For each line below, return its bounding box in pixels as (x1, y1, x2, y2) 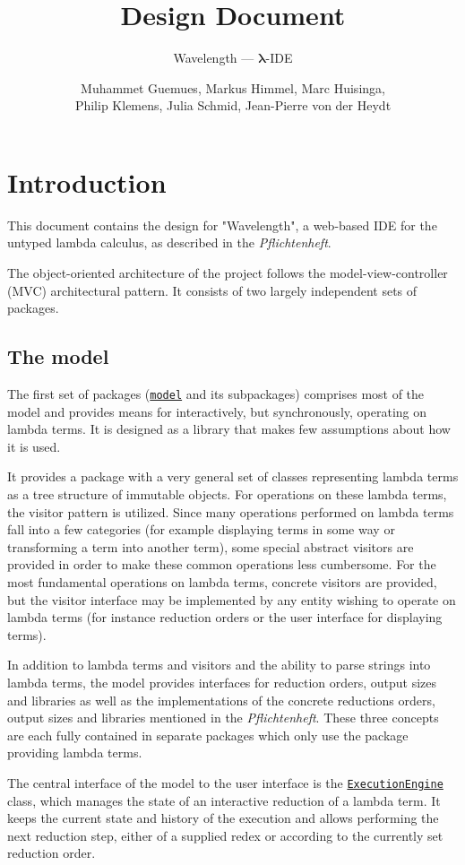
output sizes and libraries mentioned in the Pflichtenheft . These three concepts (7, 708, 439, 727)
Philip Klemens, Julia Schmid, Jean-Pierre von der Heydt (74, 96, 392, 115)
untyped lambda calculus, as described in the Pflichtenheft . (7, 233, 332, 252)
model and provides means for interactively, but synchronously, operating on (7, 402, 427, 420)
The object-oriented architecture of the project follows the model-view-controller (7, 264, 448, 282)
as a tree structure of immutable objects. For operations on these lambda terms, (7, 485, 447, 504)
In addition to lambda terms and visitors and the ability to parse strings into (7, 655, 431, 674)
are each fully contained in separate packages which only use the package (7, 725, 409, 744)
